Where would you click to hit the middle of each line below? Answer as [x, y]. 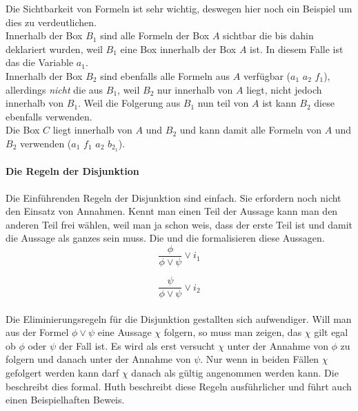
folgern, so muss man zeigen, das [233, 332]
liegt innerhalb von [92, 130]
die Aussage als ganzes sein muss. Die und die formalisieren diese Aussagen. [165, 238]
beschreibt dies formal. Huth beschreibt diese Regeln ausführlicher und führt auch [179, 386]
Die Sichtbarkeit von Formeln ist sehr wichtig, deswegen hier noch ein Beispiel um [179, 8]
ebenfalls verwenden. [49, 116]
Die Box [23, 130]
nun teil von [223, 103]
